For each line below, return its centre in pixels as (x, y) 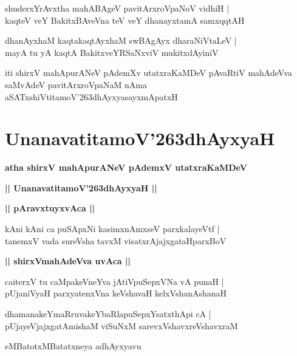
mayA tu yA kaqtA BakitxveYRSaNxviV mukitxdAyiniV (112, 52)
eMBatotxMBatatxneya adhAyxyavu (73, 346)
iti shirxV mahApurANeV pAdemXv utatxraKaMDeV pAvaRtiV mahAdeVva (148, 73)
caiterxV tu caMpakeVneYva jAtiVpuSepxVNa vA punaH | (114, 281)
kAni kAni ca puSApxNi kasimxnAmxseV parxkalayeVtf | (112, 229)
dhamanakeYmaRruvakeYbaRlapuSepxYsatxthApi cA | (108, 314)
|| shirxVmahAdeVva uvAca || (68, 261)
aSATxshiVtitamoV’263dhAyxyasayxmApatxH (91, 96)
